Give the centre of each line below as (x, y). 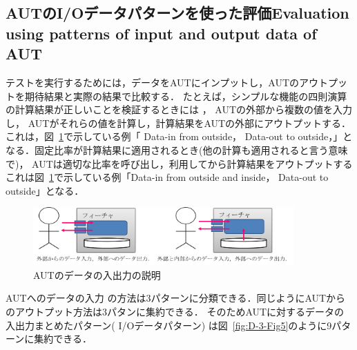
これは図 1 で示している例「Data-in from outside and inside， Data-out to (167, 177)
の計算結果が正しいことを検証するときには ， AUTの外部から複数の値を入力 (179, 109)
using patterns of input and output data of (161, 33)
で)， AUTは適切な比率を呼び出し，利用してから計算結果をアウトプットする (179, 163)
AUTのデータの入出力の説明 (97, 274)
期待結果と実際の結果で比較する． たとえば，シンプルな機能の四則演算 (186, 96)
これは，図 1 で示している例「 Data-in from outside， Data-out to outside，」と (179, 136)
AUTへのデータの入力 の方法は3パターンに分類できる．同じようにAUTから (176, 298)
